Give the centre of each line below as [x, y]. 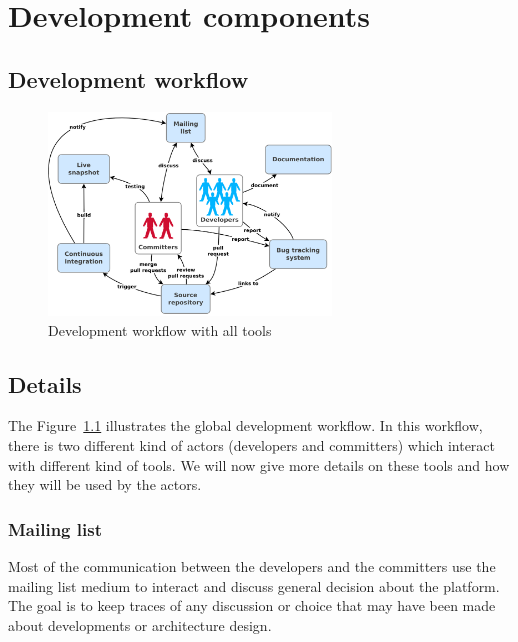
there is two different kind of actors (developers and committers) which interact [252, 445]
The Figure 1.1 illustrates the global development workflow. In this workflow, [245, 425]
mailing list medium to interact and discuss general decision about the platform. [254, 585]
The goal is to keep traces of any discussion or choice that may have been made [252, 605]
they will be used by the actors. [105, 484]
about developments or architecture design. [140, 624]
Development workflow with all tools [160, 329]
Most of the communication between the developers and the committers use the [252, 566]
